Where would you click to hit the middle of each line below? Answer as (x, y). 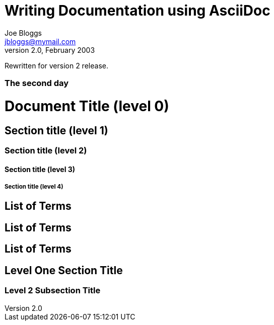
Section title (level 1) (56, 130)
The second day (37, 83)
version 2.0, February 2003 (50, 50)
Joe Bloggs (23, 33)
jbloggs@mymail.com (40, 41)
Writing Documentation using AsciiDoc (138, 11)
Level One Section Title (64, 270)
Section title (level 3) (40, 169)
